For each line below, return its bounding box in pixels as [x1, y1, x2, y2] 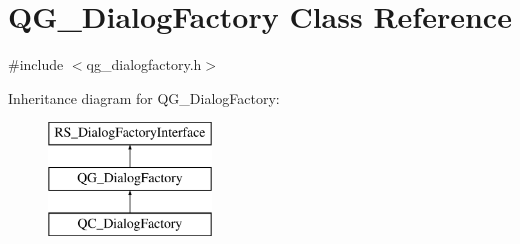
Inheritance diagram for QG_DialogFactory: [8, 87, 280, 108]
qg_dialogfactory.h [86, 54, 202, 75]
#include [8, 54, 64, 75]
